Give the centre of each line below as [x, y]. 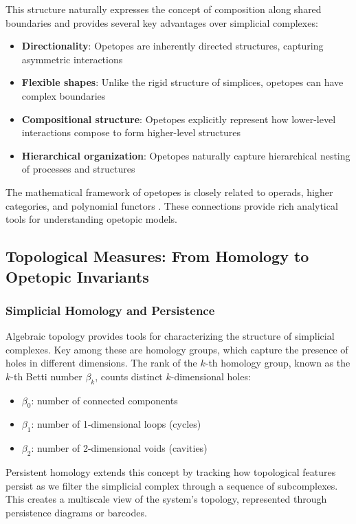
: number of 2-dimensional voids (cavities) [119, 448]
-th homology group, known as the [278, 363]
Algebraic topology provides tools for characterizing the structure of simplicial [170, 336]
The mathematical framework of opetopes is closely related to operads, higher [169, 192]
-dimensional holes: [211, 376]
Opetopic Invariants [77, 276]
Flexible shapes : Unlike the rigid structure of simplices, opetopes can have [182, 82]
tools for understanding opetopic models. [92, 219]
